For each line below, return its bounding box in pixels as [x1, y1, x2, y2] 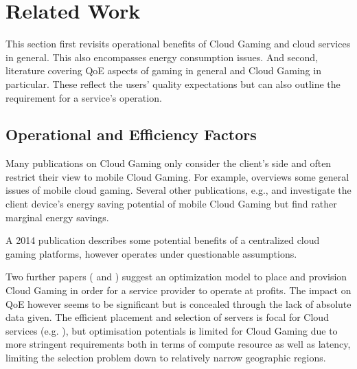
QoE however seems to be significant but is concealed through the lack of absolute [5, 296, 352, 311]
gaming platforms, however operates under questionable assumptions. [5, 246, 297, 260]
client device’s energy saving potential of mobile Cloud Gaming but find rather [5, 197, 337, 211]
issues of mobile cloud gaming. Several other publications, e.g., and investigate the [5, 183, 352, 197]
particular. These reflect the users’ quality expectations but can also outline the [5, 76, 341, 91]
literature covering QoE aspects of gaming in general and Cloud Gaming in [5, 63, 321, 78]
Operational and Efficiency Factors [5, 124, 257, 145]
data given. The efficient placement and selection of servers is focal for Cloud [5, 310, 329, 324]
